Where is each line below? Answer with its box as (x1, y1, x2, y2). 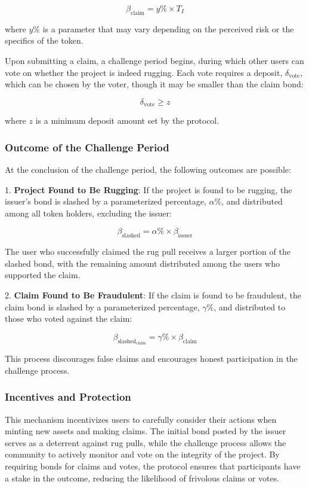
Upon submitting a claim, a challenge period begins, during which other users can (5, 54, 304, 66)
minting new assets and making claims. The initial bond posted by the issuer (5, 425, 286, 437)
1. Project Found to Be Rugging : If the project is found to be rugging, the (5, 183, 292, 196)
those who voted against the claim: (5, 312, 132, 325)
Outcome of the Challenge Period (5, 139, 169, 154)
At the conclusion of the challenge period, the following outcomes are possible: (5, 163, 291, 176)
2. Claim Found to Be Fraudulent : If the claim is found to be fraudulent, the (5, 288, 301, 301)
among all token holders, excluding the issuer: (5, 206, 172, 219)
